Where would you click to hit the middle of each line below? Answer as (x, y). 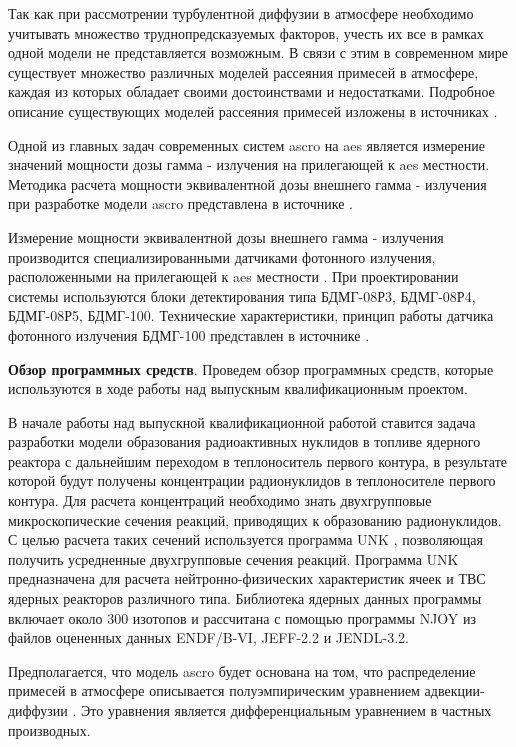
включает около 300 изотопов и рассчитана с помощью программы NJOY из (242, 617)
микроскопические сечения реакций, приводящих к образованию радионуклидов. (255, 519)
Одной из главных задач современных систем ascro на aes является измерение (247, 144)
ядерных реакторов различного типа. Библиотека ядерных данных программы (245, 598)
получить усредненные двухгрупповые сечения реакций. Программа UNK (233, 558)
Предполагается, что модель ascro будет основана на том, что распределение (242, 670)
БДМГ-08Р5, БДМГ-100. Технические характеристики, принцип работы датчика (251, 315)
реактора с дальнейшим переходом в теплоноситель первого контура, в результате (258, 460)
